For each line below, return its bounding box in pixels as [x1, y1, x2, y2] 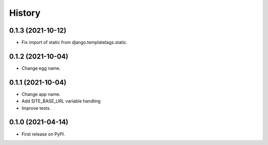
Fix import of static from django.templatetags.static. [21, 40, 128, 46]
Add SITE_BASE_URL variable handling [21, 98, 101, 104]
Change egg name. [21, 65, 61, 71]
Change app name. [21, 91, 61, 97]
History [9, 7, 41, 18]
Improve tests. [21, 105, 51, 111]
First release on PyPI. [21, 131, 66, 137]
